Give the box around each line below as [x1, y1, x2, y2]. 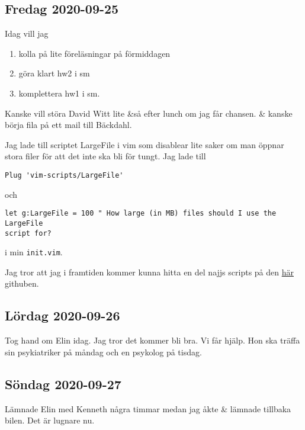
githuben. [5, 277, 39, 290]
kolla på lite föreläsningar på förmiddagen [18, 47, 171, 59]
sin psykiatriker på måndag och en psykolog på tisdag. [5, 345, 202, 358]
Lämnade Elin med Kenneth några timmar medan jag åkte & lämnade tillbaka [5, 402, 291, 415]
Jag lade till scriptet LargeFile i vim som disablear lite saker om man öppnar [5, 138, 284, 150]
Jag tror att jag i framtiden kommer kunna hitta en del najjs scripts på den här [5, 265, 294, 278]
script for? [5, 229, 52, 238]
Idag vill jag [5, 27, 49, 40]
